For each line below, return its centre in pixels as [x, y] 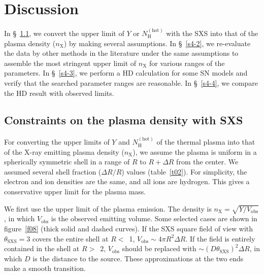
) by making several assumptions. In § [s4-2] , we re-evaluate [157, 43]
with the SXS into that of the [212, 33]
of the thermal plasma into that [206, 142]
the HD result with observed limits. [59, 93]
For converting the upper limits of [57, 142]
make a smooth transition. [45, 268]
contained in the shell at [42, 248]
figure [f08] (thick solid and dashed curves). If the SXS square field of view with [129, 229]
